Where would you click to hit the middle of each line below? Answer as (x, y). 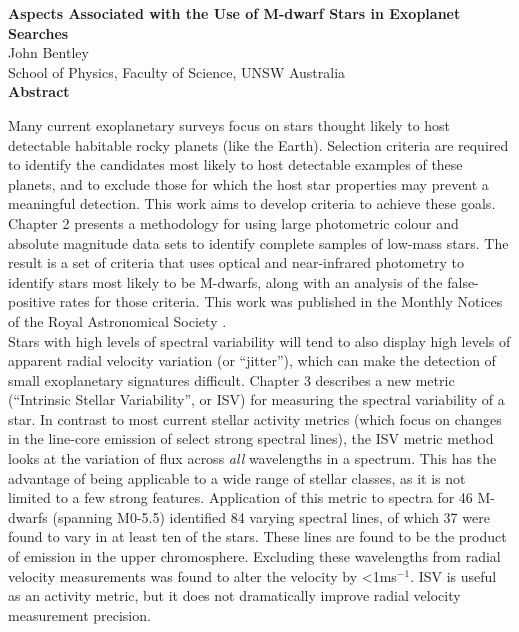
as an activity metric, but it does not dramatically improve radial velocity (234, 595)
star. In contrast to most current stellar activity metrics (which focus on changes (255, 418)
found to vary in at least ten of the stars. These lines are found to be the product (257, 536)
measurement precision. (79, 614)
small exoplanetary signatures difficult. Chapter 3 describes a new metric (231, 379)
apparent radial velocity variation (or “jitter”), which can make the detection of (252, 360)
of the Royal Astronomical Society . (117, 320)
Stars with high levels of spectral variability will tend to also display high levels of (259, 340)
